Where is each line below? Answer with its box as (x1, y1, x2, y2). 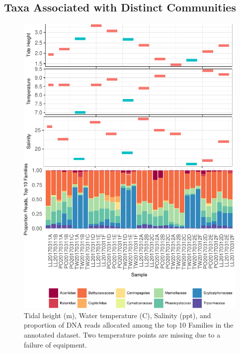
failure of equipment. (24, 339, 87, 350)
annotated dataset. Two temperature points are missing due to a (24, 329, 221, 340)
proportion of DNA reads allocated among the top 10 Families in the (24, 320, 234, 330)
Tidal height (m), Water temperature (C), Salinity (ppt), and (24, 310, 211, 320)
